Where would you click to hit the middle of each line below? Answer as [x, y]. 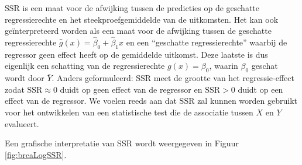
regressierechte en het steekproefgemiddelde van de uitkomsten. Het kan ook [142, 19]
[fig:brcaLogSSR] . [36, 154]
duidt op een [260, 89]
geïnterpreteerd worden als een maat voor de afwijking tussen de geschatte [138, 31]
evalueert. [22, 123]
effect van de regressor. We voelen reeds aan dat [91, 101]
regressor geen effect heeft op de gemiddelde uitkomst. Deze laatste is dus [136, 54]
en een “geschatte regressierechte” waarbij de [207, 42]
